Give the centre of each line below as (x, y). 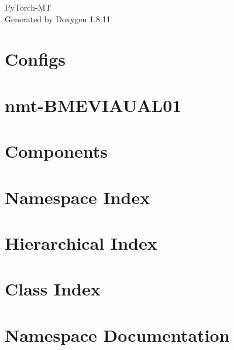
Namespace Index (78, 197)
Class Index (53, 289)
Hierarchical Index (81, 242)
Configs (35, 59)
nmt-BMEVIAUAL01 (93, 105)
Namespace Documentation (117, 334)
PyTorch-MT (28, 7)
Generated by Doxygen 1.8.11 (58, 18)
